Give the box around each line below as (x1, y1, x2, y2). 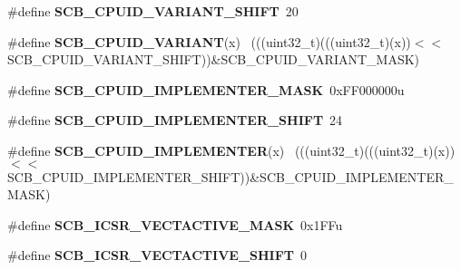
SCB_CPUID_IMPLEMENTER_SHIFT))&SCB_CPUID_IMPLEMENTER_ (7, 167, 454, 186)
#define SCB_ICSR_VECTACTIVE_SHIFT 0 (7, 246, 308, 265)
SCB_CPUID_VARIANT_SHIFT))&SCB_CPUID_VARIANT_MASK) (7, 50, 420, 69)
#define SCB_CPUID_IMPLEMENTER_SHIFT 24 (7, 111, 343, 130)
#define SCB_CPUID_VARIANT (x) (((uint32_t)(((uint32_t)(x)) (7, 32, 411, 51)
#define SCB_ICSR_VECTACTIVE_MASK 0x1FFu (7, 215, 343, 234)
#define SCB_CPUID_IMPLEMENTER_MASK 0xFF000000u (7, 80, 405, 99)
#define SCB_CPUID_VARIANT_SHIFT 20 (7, 2, 299, 20)
